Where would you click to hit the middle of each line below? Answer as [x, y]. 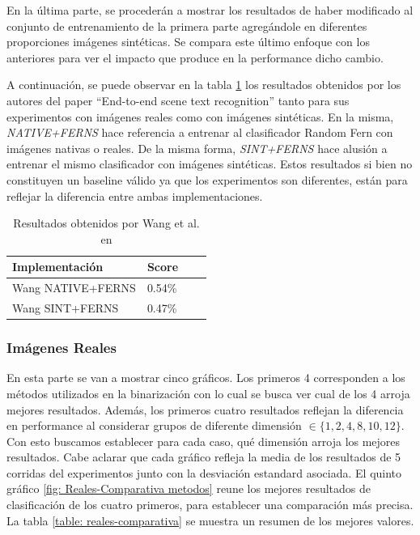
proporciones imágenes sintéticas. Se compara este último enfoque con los [188, 42]
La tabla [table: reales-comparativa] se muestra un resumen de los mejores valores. [210, 520]
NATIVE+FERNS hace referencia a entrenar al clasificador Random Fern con [200, 132]
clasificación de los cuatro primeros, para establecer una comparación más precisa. [210, 505]
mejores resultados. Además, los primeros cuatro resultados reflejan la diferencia [205, 409]
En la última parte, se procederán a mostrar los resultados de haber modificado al [210, 10]
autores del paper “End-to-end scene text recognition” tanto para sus [178, 100]
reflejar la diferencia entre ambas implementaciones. [135, 195]
